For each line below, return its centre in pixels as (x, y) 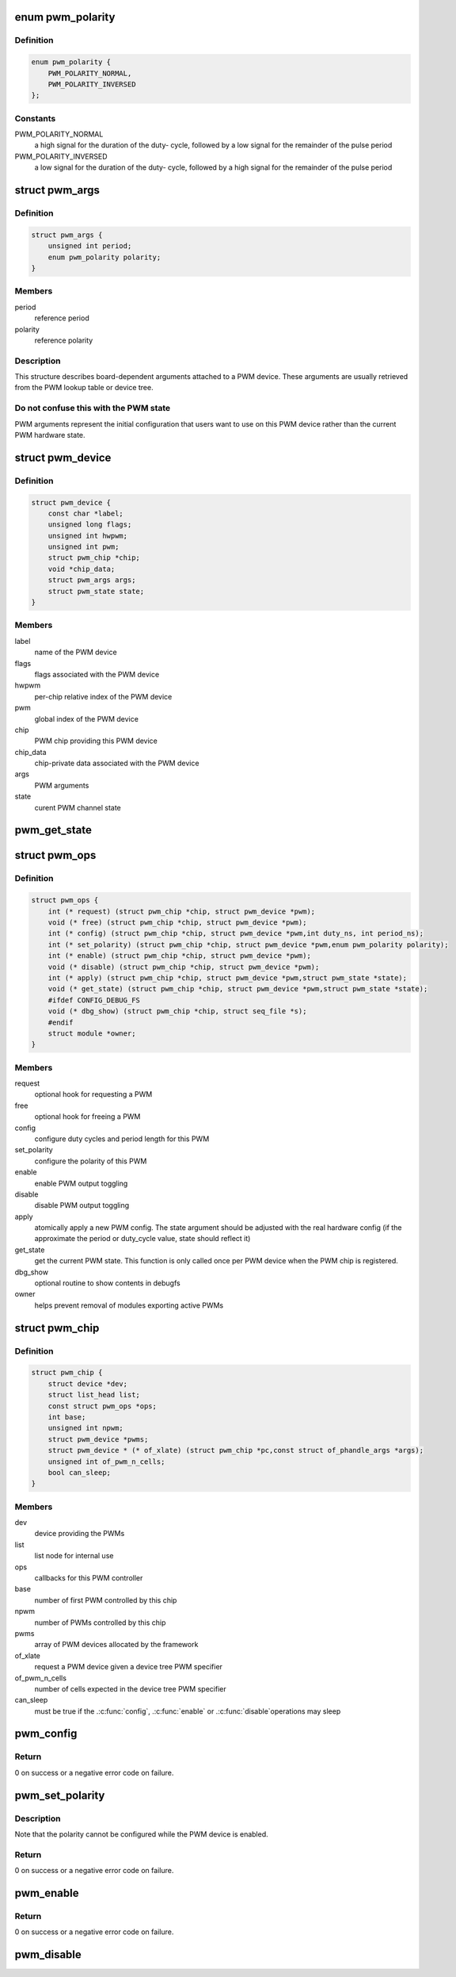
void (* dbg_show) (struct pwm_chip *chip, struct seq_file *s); (177, 1011)
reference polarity (64, 340)
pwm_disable (48, 1955)
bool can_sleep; (79, 1472)
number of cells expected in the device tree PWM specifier (130, 1688)
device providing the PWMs (80, 1534)
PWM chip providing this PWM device (96, 741)
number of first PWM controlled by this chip (106, 1600)
